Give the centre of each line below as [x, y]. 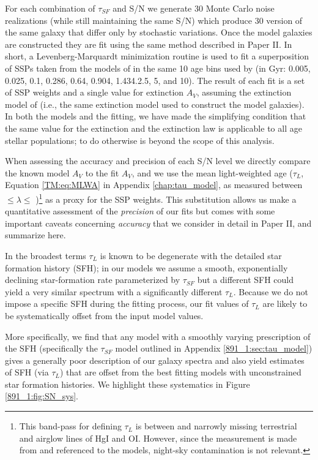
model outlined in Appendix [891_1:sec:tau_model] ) [214, 348]
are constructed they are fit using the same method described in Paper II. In [149, 44]
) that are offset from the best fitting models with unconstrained [181, 372]
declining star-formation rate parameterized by [93, 280]
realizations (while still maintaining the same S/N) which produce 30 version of [154, 20]
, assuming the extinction [244, 92]
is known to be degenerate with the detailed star [191, 255]
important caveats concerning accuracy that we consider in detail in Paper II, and [158, 223]
